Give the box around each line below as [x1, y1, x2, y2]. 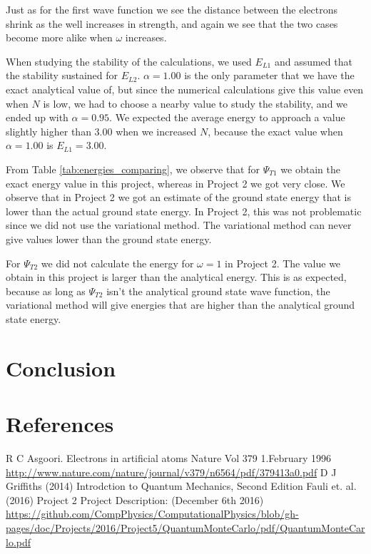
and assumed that [274, 53, 352, 68]
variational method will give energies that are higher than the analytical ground [6, 297, 355, 312]
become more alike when [6, 30, 113, 45]
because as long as [6, 283, 86, 298]
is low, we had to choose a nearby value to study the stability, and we [43, 96, 348, 111]
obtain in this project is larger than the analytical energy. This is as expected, [6, 270, 347, 284]
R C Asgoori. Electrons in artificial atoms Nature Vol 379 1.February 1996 [6, 450, 332, 465]
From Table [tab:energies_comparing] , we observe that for [6, 161, 260, 176]
